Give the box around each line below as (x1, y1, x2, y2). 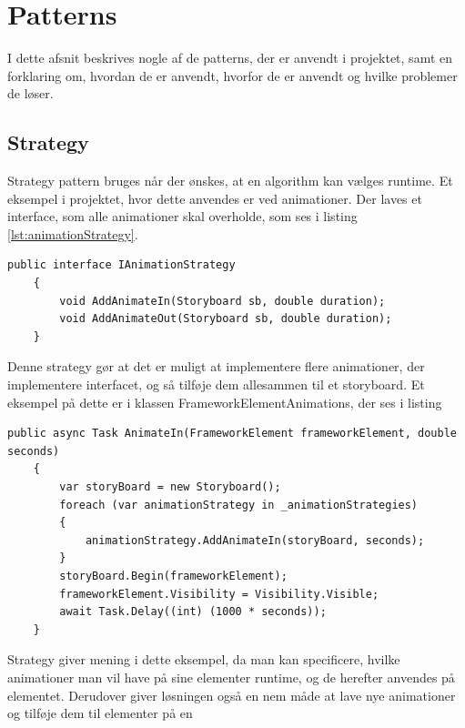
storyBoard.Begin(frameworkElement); (59, 569, 288, 582)
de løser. (7, 84, 54, 103)
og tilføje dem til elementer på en (7, 703, 193, 723)
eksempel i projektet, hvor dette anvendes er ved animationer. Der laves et (7, 188, 422, 207)
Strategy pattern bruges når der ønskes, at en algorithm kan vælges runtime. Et (7, 171, 453, 190)
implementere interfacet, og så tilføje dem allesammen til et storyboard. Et (7, 375, 425, 394)
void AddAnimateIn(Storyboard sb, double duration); (59, 294, 386, 308)
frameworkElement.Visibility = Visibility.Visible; (59, 587, 379, 601)
